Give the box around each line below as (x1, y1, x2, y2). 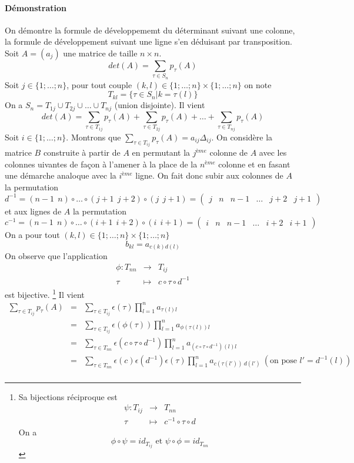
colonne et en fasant (218, 157, 290, 170)
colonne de (209, 146, 248, 159)
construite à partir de (43, 146, 121, 159)
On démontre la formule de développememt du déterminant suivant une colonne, (5, 24, 295, 36)
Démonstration (5, 1, 66, 14)
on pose (269, 357, 297, 365)
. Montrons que (66, 130, 121, 143)
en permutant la (132, 146, 191, 159)
